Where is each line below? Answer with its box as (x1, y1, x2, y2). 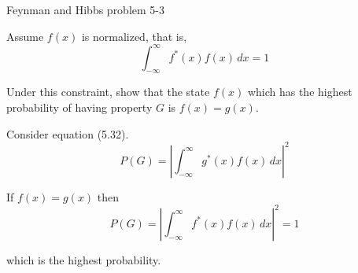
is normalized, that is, (81, 28, 187, 44)
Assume (6, 28, 44, 44)
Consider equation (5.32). (6, 125, 129, 142)
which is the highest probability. (6, 251, 161, 267)
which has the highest (247, 83, 352, 100)
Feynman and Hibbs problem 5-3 (6, 2, 164, 17)
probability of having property (6, 99, 153, 116)
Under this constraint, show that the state (6, 83, 210, 100)
